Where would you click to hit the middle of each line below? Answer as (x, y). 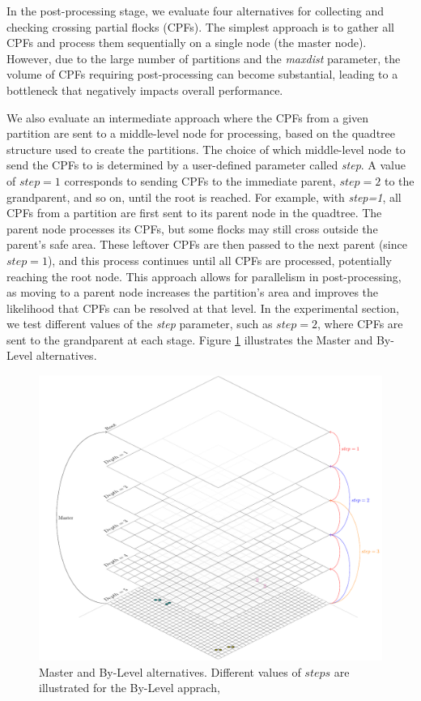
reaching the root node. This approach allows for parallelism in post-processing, (204, 276)
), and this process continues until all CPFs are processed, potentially (219, 260)
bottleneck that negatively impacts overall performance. (145, 90)
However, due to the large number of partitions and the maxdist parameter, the (204, 58)
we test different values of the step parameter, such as (140, 324)
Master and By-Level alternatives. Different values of (170, 671)
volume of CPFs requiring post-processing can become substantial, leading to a (202, 74)
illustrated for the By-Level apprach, (130, 688)
